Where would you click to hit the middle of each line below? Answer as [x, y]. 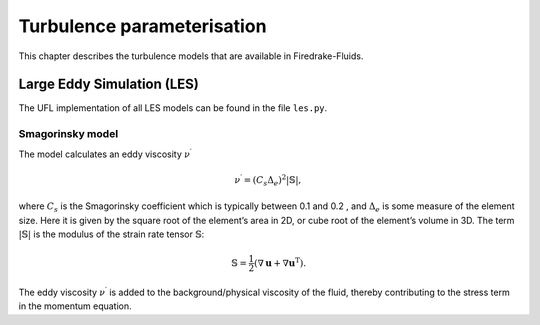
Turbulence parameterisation [142, 26]
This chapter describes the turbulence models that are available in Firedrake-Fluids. [191, 56]
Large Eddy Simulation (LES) [109, 84]
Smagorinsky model [68, 134]
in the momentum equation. [75, 306]
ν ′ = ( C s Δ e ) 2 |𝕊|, [268, 180]
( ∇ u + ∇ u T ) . [280, 262]
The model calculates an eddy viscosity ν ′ [105, 153]
